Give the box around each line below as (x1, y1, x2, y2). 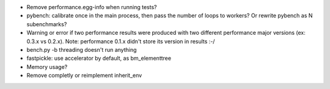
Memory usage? (26, 63, 68, 70)
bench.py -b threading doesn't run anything (26, 46, 137, 53)
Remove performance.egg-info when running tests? (26, 4, 157, 10)
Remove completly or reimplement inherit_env (26, 72, 142, 79)
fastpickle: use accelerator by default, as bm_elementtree (26, 55, 171, 62)
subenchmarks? (26, 20, 67, 27)
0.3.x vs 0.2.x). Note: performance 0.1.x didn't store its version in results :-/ (26, 37, 215, 45)
